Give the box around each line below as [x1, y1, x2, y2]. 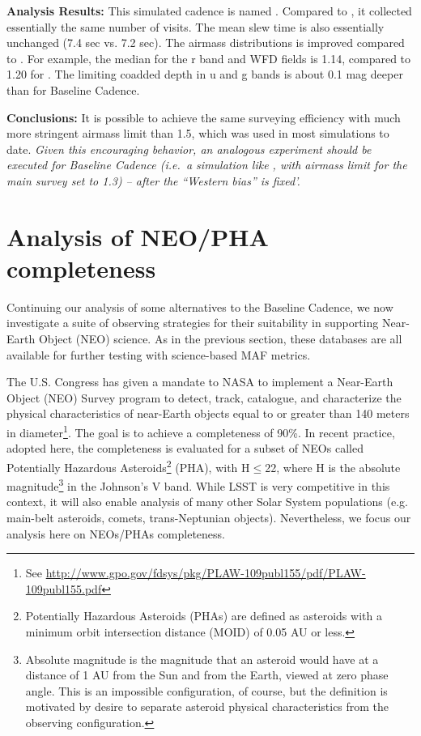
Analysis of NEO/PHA [6, 219, 269, 253]
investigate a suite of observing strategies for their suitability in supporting [6, 314, 379, 331]
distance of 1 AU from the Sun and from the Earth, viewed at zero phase [25, 666, 389, 683]
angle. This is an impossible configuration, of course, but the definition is [25, 682, 388, 699]
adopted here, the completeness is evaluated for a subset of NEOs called [6, 440, 364, 457]
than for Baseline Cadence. [6, 81, 140, 98]
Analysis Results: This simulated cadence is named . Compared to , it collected [6, 2, 412, 19]
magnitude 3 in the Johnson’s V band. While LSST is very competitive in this [6, 475, 390, 494]
